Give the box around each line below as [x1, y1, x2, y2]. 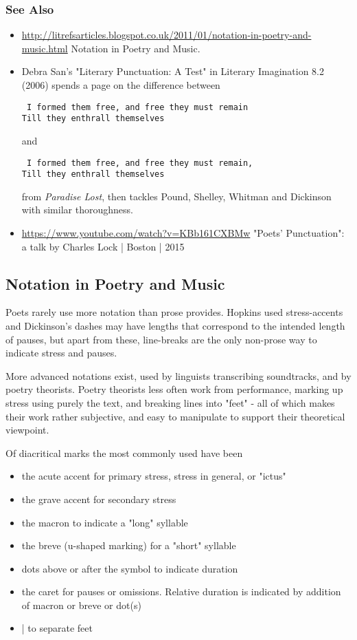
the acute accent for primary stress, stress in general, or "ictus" [21, 469, 286, 483]
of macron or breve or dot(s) [21, 597, 141, 612]
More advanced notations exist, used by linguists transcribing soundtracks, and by [5, 368, 352, 383]
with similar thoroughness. [21, 202, 133, 217]
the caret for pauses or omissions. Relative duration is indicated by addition [21, 584, 341, 599]
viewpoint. [5, 423, 49, 437]
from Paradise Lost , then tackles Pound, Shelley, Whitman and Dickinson [21, 189, 332, 203]
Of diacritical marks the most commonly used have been [5, 445, 243, 460]
